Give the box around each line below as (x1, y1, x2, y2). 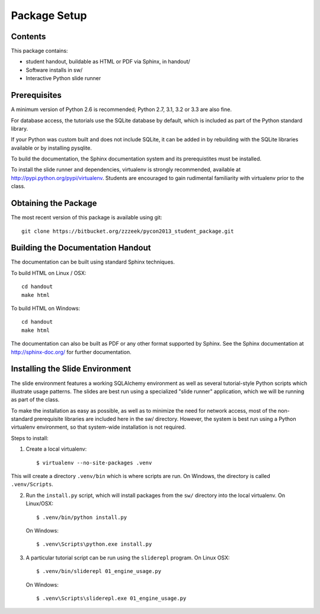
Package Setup (11, 9, 87, 22)
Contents (11, 31, 46, 42)
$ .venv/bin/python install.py (36, 514, 127, 521)
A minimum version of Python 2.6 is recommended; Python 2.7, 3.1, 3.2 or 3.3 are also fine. (11, 106, 232, 113)
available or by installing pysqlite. (11, 144, 92, 151)
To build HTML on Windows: (11, 305, 81, 312)
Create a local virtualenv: (25, 445, 87, 452)
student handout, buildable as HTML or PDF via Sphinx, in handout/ (25, 58, 191, 65)
